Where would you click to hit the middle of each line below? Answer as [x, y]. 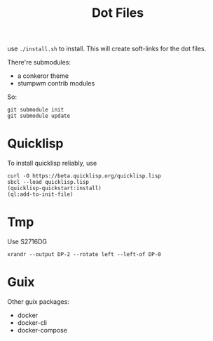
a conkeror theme [43, 76]
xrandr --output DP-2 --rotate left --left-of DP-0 [84, 255]
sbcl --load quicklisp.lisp [48, 182]
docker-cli [32, 323]
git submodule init [36, 110]
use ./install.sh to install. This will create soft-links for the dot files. [107, 49]
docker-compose [42, 330]
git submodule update [39, 116]
